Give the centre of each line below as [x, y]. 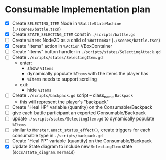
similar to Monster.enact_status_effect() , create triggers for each [81, 130]
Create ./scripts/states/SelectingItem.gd [57, 57]
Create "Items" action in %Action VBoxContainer [62, 46]
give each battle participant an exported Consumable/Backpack [79, 113]
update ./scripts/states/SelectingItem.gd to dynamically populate [83, 119]
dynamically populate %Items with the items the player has [88, 74]
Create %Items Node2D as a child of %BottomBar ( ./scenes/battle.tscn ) [86, 40]
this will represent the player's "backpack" [64, 102]
